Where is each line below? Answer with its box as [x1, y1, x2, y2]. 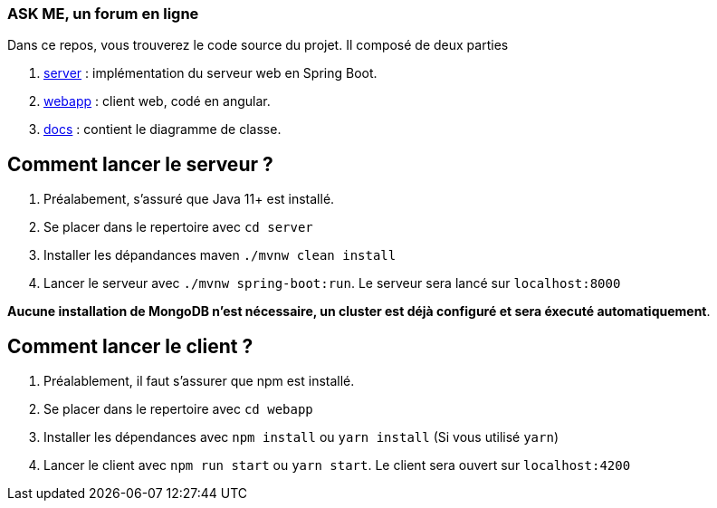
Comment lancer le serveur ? [7, 152, 273, 176]
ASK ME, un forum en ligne [7, 5, 199, 23]
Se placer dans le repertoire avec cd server [43, 219, 313, 235]
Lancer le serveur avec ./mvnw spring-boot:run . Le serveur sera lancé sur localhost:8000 [43, 275, 621, 292]
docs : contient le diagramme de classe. [43, 121, 282, 138]
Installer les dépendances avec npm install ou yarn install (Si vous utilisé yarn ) [43, 429, 559, 446]
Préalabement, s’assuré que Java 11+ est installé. [43, 191, 335, 207]
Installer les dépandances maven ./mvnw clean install [43, 247, 397, 264]
